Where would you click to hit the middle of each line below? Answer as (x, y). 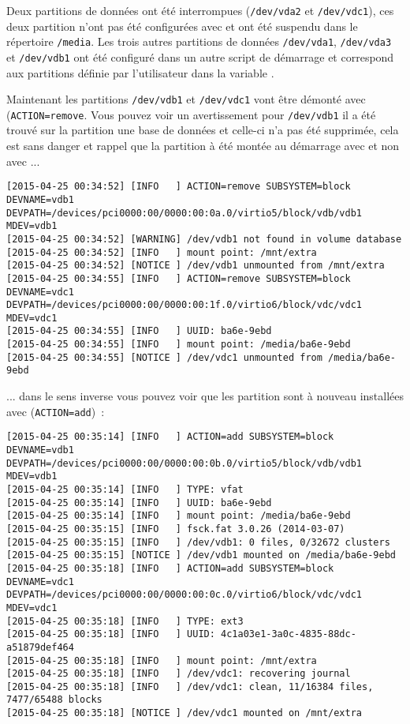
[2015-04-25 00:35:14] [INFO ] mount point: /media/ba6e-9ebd (179, 516)
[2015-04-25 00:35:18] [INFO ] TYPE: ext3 (125, 621)
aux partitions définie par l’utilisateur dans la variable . (140, 72)
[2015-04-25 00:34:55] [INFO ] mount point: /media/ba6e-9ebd (179, 345)
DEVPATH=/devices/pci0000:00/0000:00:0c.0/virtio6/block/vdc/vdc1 (184, 595)
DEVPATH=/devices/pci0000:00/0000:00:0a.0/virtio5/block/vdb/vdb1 (184, 213)
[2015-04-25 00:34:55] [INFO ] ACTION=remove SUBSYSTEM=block (179, 278)
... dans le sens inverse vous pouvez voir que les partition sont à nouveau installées (205, 396)
